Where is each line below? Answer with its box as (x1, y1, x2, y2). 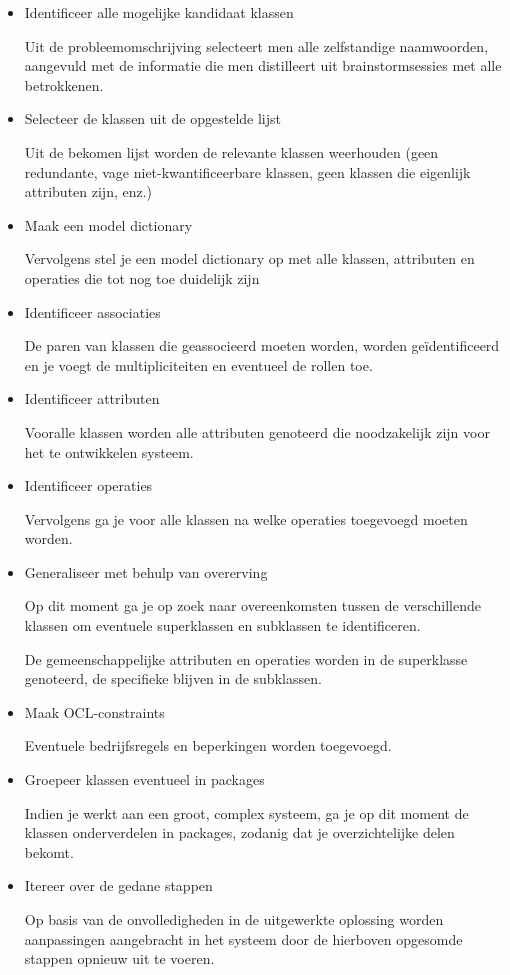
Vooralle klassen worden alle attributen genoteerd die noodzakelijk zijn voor (24, 421, 490, 442)
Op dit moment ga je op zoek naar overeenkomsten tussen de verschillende (24, 595, 481, 616)
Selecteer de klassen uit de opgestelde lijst (24, 108, 281, 129)
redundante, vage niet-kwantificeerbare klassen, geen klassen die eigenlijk (24, 161, 471, 182)
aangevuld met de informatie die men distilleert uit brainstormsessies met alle (24, 55, 502, 76)
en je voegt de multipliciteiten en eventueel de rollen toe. (24, 354, 373, 375)
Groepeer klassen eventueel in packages (24, 769, 265, 790)
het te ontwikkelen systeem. (24, 441, 194, 462)
